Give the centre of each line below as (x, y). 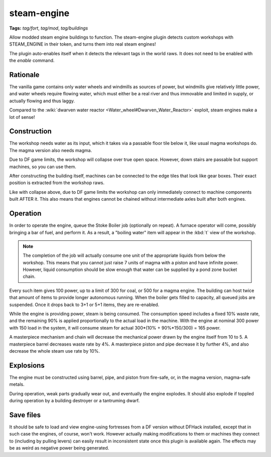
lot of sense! (22, 117)
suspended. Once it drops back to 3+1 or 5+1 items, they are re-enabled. (84, 304)
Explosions (27, 365)
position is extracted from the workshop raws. (57, 183)
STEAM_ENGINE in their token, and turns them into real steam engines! (83, 44)
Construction (31, 131)
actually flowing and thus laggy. (42, 101)
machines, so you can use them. (43, 167)
